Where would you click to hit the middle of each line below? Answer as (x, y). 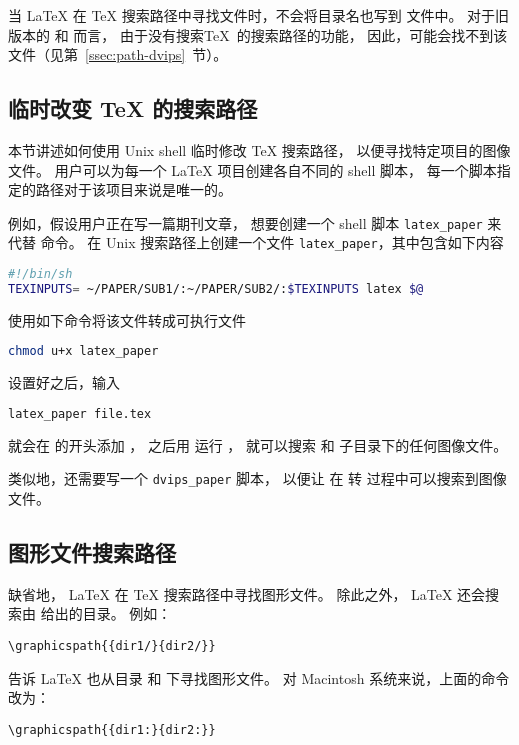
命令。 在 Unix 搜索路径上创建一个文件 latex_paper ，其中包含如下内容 (272, 242)
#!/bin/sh (40, 274)
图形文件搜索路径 (92, 552)
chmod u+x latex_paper (83, 351)
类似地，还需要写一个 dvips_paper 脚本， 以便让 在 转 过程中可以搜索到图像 (257, 478)
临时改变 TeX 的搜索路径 (133, 108)
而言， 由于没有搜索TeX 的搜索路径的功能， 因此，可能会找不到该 (290, 34)
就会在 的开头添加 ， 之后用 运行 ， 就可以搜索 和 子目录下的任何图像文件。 (258, 444)
